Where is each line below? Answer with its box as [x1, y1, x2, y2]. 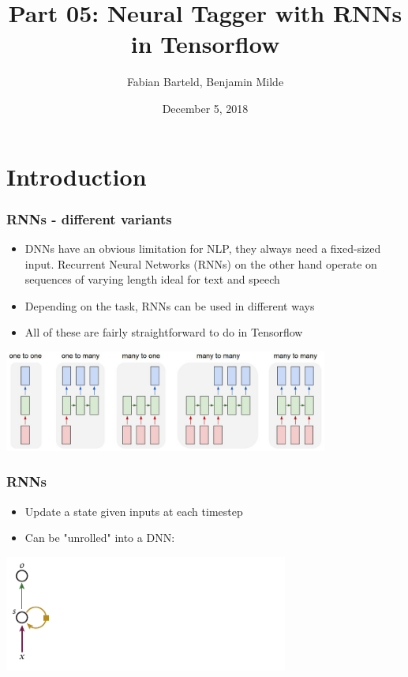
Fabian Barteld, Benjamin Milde [126, 73, 284, 90]
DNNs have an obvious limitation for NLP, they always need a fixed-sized [24, 239, 381, 256]
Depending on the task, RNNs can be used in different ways [24, 297, 315, 314]
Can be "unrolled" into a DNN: [24, 529, 175, 546]
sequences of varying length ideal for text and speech [24, 271, 280, 288]
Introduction [6, 160, 147, 192]
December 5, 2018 [162, 100, 249, 116]
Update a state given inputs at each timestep [24, 502, 243, 519]
